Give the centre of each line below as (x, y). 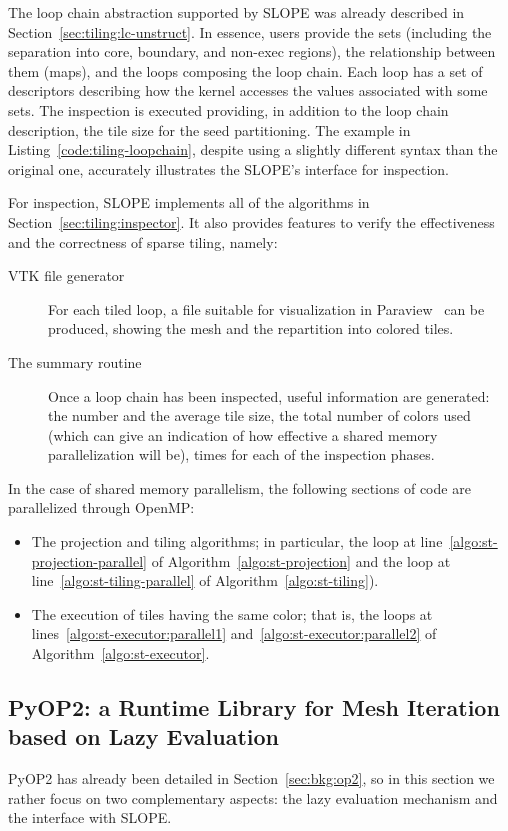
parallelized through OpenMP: (101, 507)
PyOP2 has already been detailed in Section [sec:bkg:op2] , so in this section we (251, 778)
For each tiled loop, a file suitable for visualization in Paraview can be (266, 308)
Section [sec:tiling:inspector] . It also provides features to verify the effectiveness (251, 221)
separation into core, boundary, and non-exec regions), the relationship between (252, 51)
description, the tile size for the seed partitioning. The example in (209, 129)
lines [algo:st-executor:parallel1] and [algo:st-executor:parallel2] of (234, 633)
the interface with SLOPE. (90, 817)
